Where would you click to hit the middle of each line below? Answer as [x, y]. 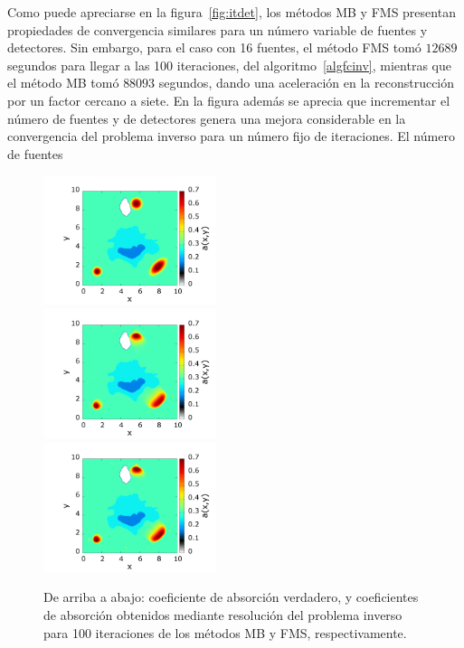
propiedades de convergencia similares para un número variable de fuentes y [218, 29]
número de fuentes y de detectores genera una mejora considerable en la [207, 118]
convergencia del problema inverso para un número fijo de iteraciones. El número [231, 136]
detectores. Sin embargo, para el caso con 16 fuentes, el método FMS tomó [214, 47]
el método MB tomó [63, 83]
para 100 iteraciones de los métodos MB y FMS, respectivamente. [225, 632]
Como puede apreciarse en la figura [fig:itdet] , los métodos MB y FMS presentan [232, 12]
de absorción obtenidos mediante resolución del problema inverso [223, 615]
